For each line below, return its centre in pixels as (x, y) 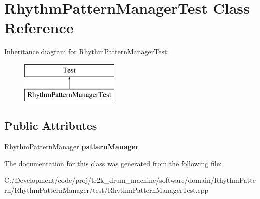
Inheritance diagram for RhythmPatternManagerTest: (87, 51)
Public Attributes (51, 126)
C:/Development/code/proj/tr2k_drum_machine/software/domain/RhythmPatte (130, 180)
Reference (39, 27)
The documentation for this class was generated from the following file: (113, 163)
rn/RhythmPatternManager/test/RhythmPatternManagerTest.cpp (106, 190)
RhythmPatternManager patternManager (71, 147)
